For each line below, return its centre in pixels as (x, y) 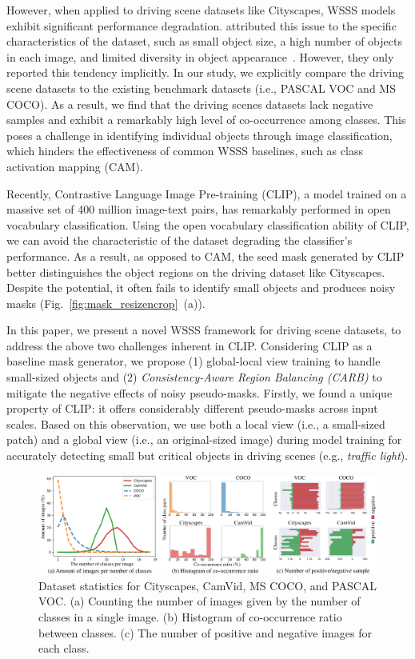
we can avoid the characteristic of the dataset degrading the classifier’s (180, 240)
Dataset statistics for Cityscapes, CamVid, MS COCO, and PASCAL (208, 585)
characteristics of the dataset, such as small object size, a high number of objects (204, 41)
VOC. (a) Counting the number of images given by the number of (200, 601)
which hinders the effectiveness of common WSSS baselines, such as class (185, 151)
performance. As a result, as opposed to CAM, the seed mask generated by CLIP (206, 256)
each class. (64, 648)
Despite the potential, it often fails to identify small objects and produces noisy (201, 288)
